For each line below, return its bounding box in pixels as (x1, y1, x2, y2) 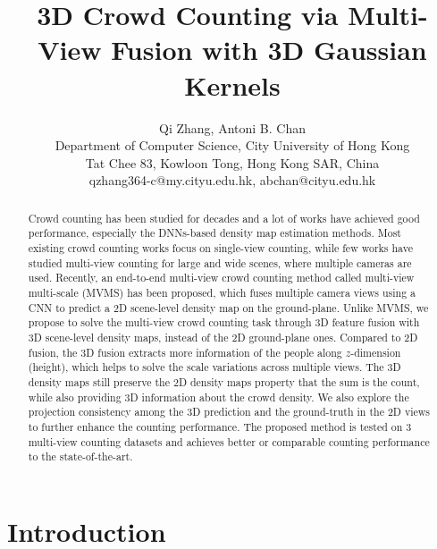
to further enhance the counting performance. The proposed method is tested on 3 (28, 418, 412, 434)
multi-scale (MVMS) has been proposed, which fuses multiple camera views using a (28, 284, 416, 300)
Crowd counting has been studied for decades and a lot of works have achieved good (28, 210, 420, 225)
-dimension (350, 344, 401, 359)
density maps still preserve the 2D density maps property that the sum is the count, (28, 374, 420, 389)
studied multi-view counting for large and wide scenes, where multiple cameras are (28, 255, 412, 270)
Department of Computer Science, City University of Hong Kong (55, 136, 410, 155)
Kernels (184, 66, 281, 103)
